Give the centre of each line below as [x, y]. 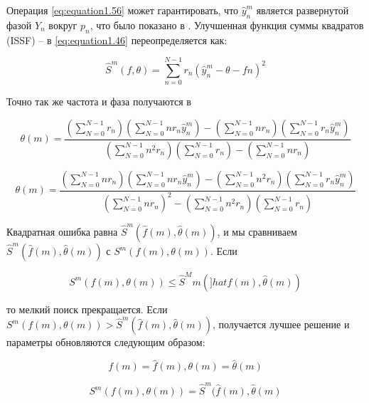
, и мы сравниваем [257, 232]
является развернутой [303, 10]
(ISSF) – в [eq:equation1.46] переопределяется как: [117, 40]
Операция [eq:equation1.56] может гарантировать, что [123, 10]
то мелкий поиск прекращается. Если [87, 309]
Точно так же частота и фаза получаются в [99, 101]
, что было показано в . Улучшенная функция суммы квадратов [227, 25]
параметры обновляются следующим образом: [106, 342]
